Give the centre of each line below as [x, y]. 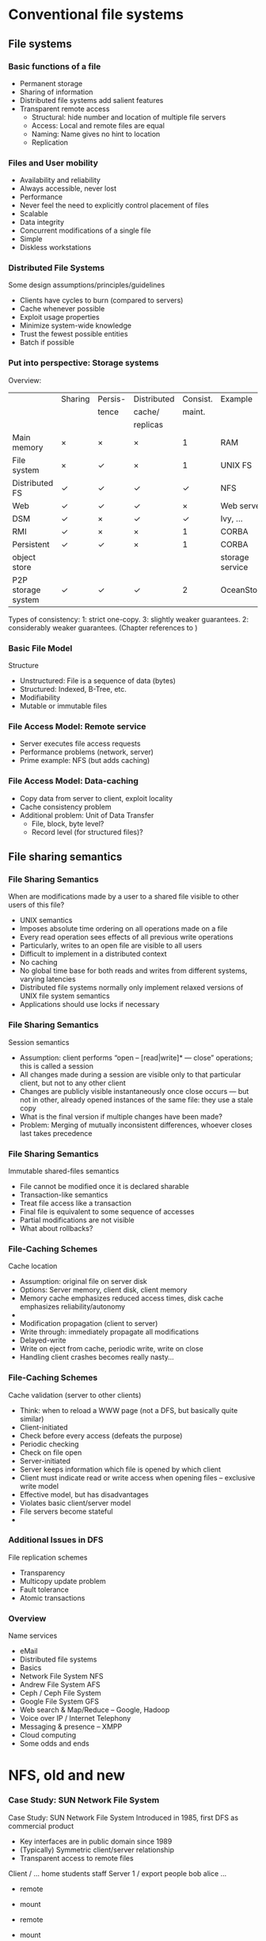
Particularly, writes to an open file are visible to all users [111, 946]
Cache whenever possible [62, 309]
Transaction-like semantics [64, 1195]
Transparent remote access [65, 108]
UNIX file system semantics [65, 996]
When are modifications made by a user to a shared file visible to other [123, 897]
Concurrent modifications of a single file [85, 230]
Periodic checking [49, 1444]
